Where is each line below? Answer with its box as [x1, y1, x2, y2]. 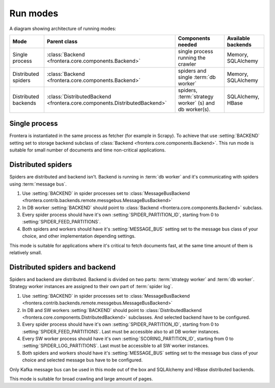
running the [178, 54, 206, 61]
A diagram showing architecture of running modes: [9, 25, 117, 32]
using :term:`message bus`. [9, 181, 67, 187]
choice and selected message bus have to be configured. [22, 357, 143, 363]
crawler [178, 60, 196, 67]
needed [178, 41, 197, 48]
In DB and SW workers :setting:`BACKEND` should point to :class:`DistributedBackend [22, 307, 202, 313]
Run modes [9, 8, 59, 19]
